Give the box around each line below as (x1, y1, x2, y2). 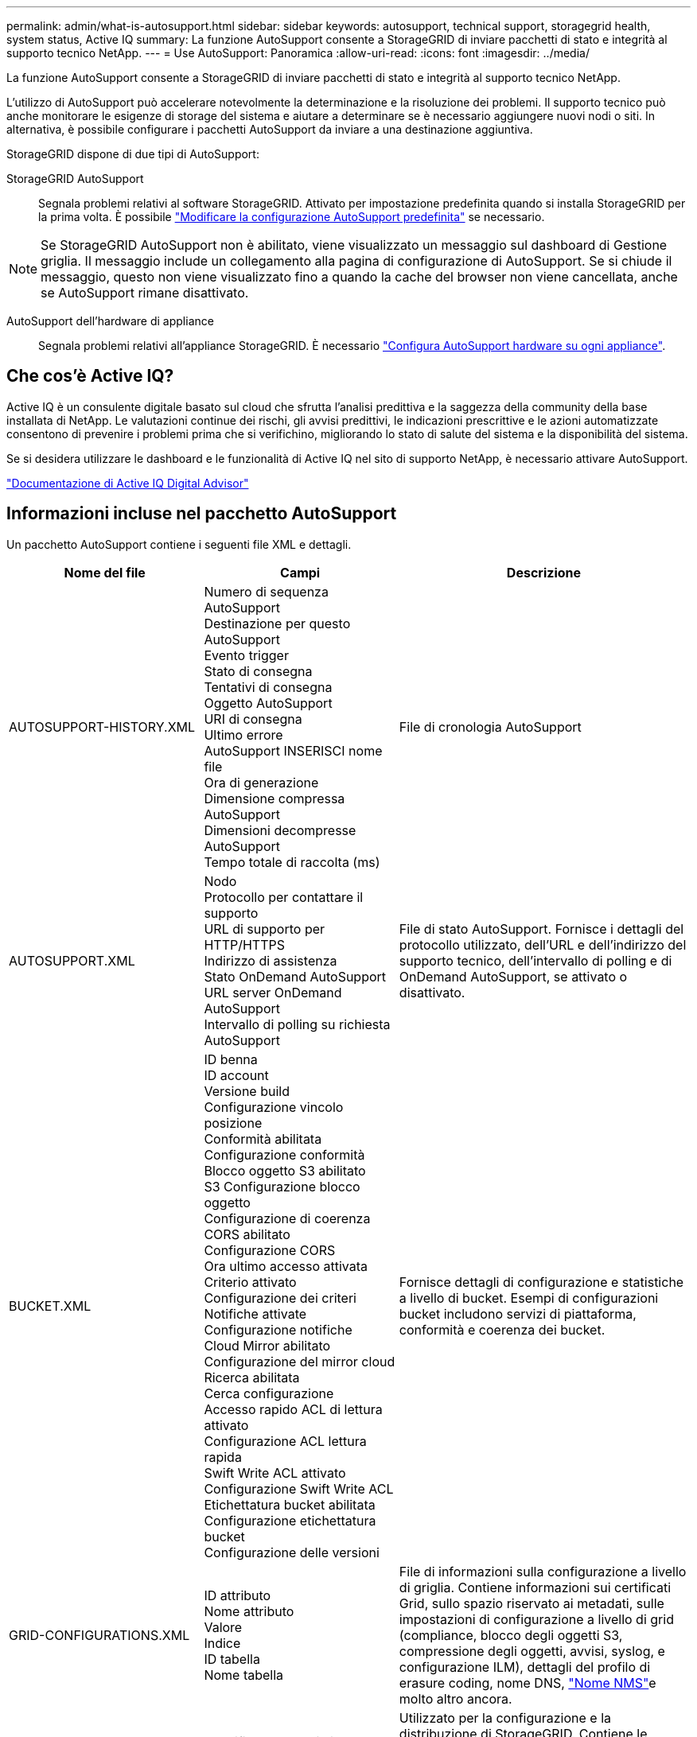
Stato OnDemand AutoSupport (204, 968, 387, 985)
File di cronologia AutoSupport (399, 718, 582, 735)
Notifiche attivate (204, 1305, 307, 1322)
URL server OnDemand (204, 984, 342, 1001)
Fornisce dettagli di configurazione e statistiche (399, 1273, 684, 1290)
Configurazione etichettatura (204, 1512, 376, 1529)
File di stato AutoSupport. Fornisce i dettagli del (399, 920, 684, 937)
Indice (204, 1634, 241, 1651)
